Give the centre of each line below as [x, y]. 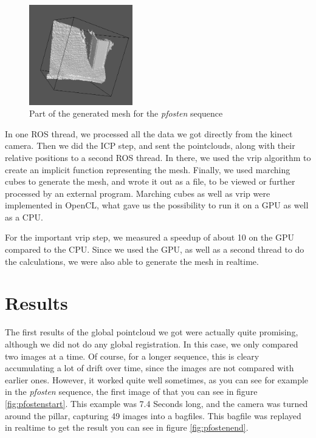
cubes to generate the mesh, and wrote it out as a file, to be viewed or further [150, 181]
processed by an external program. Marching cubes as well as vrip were [138, 193]
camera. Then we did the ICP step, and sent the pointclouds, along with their [150, 145]
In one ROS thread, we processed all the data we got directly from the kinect [149, 133]
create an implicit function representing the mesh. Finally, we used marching [148, 169]
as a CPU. [24, 217]
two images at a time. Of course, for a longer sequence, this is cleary [132, 356]
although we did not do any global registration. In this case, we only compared [152, 344]
